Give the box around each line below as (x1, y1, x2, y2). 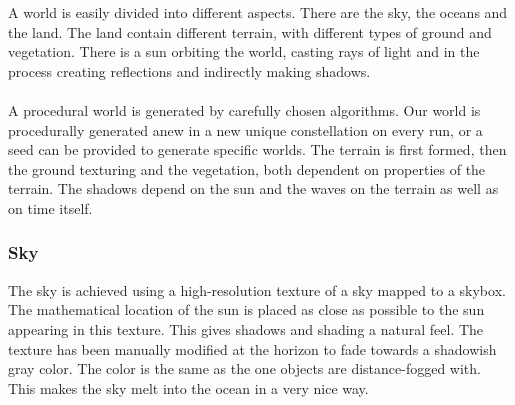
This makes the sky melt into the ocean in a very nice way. (8, 377, 369, 398)
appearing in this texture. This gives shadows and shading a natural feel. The (8, 318, 484, 339)
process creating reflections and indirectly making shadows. (8, 60, 371, 81)
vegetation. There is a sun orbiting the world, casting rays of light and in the (8, 41, 480, 62)
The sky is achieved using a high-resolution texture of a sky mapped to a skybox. (8, 279, 506, 300)
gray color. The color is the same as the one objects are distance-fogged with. (8, 358, 481, 379)
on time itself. (8, 197, 93, 218)
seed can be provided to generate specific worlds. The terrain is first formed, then (8, 139, 507, 160)
